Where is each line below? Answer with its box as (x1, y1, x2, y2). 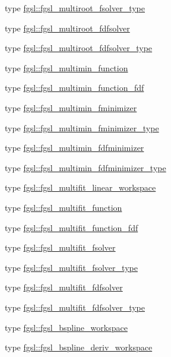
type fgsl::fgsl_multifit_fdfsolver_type (5, 301, 145, 313)
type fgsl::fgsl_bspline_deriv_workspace (5, 341, 153, 353)
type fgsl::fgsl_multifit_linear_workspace (5, 181, 156, 194)
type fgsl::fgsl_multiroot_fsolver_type (5, 2, 145, 14)
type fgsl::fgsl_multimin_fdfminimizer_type (5, 161, 166, 173)
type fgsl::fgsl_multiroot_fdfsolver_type (5, 42, 153, 54)
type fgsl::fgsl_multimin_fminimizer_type (5, 121, 159, 134)
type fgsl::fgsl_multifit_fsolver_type (5, 261, 138, 273)
